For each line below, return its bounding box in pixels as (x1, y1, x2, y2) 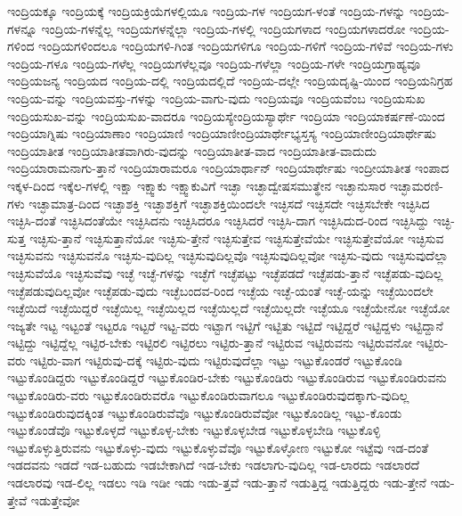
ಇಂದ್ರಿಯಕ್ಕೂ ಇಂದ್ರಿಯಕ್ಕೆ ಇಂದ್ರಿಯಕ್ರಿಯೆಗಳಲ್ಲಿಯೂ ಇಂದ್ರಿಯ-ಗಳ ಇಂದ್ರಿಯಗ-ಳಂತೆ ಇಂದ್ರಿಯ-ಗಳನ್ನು (7, 2, 406, 20)
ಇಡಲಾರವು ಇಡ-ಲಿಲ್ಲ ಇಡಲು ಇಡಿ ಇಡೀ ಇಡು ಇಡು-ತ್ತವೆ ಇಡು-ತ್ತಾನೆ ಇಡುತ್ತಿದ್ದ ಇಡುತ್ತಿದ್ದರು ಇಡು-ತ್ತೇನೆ (7, 473, 426, 492)
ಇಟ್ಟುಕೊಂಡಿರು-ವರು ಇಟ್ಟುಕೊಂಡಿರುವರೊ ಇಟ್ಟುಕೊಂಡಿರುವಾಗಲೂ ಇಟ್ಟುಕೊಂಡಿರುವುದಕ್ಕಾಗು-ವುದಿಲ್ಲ (7, 386, 409, 405)
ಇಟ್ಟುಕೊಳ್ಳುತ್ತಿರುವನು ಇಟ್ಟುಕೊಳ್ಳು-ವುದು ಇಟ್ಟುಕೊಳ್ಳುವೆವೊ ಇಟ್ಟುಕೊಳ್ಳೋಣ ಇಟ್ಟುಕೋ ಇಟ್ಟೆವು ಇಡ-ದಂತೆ (7, 438, 429, 456)
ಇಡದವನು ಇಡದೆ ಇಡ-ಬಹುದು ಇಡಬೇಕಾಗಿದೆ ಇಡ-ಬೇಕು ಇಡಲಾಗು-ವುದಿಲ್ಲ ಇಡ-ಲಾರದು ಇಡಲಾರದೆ (7, 455, 420, 474)
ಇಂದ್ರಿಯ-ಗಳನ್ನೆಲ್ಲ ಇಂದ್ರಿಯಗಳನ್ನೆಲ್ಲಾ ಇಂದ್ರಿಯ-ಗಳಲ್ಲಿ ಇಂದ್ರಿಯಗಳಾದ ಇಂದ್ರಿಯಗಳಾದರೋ (41, 19, 406, 37)
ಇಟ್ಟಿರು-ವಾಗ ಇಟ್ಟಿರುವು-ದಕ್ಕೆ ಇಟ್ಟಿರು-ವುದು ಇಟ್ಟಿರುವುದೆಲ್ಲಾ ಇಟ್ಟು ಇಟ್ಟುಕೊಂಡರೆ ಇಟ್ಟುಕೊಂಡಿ (29, 350, 402, 369)
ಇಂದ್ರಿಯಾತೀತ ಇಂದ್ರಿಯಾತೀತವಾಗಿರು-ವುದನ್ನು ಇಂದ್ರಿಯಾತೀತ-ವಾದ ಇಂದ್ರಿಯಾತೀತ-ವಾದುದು (7, 141, 377, 160)
